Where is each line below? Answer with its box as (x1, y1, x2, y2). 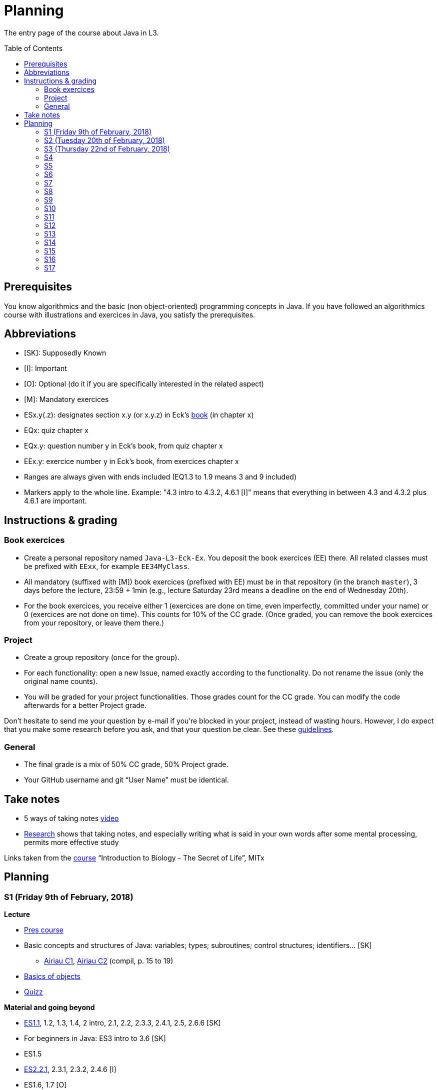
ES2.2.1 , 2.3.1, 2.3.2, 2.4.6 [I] (24, 1065, 116, 1074)
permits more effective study (24, 838, 119, 846)
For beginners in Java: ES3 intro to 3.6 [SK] (24, 1034, 166, 1043)
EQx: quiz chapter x (24, 426, 88, 435)
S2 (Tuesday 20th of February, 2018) (44, 135, 165, 144)
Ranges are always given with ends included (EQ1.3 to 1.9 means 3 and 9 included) (24, 472, 297, 481)
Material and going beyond (4, 1003, 95, 1012)
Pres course (24, 925, 63, 934)
